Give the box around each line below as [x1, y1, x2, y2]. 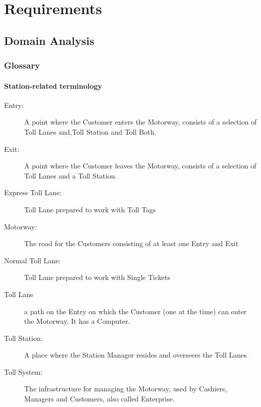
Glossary [4, 59, 40, 72]
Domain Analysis [4, 32, 95, 48]
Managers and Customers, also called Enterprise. [24, 393, 175, 404]
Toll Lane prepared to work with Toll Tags [24, 204, 156, 214]
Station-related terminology [4, 80, 102, 91]
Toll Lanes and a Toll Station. [24, 170, 117, 181]
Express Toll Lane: [4, 187, 62, 198]
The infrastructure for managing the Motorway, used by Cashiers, [24, 383, 227, 394]
